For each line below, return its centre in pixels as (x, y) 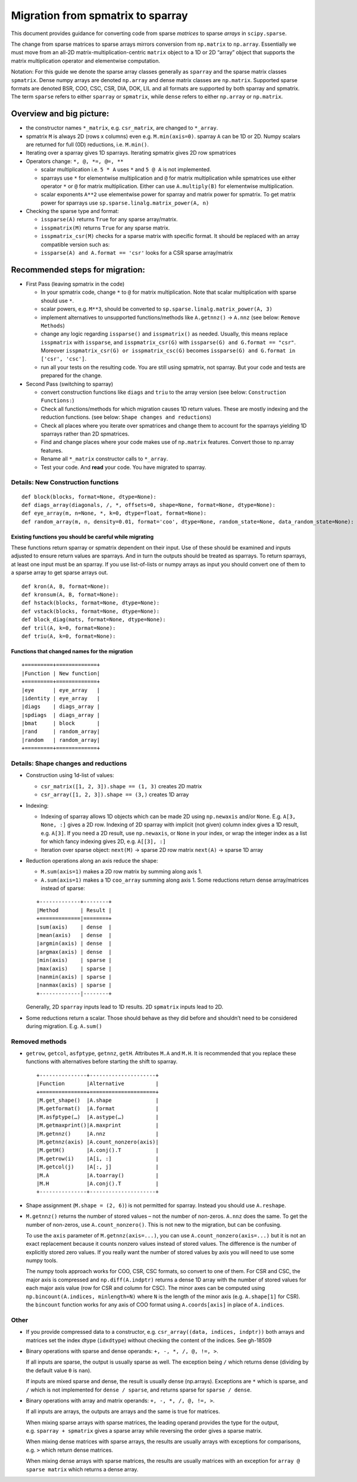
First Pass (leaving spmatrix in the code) (75, 284)
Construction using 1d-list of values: (70, 775)
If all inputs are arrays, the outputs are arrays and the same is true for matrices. (123, 1411)
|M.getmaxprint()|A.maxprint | (98, 1125)
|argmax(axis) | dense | (74, 952)
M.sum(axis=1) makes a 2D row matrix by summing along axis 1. (121, 872)
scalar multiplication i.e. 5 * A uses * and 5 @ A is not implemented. (126, 170)
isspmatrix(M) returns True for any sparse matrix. (105, 228)
